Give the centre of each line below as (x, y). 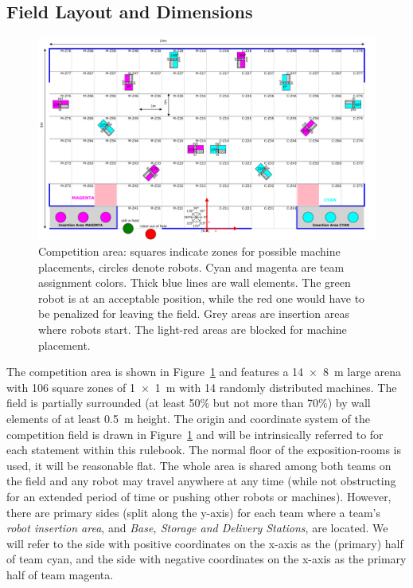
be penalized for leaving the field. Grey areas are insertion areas (194, 314)
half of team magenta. (60, 574)
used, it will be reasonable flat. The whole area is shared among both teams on (199, 465)
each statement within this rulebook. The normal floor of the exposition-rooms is (204, 450)
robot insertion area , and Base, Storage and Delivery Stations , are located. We (197, 528)
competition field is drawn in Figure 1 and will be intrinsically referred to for (195, 434)
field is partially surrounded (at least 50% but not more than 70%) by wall (189, 403)
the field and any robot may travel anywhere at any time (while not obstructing (201, 481)
